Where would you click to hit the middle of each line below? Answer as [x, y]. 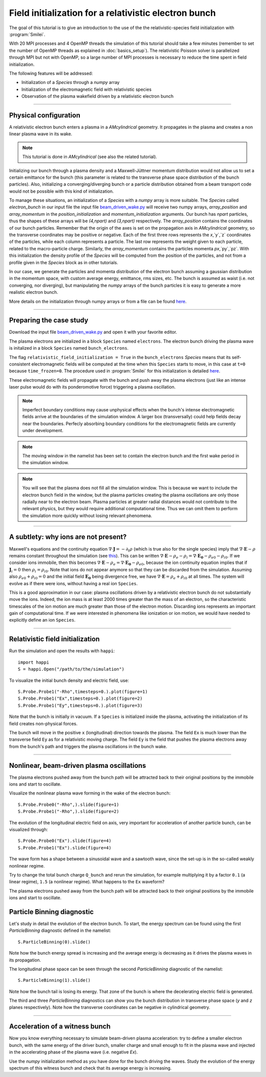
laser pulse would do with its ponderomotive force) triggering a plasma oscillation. [92, 387]
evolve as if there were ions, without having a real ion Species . [73, 583]
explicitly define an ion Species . [42, 620]
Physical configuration [45, 115]
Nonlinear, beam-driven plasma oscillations [78, 765]
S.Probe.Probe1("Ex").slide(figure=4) [65, 848]
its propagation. [25, 960]
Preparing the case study [49, 320]
